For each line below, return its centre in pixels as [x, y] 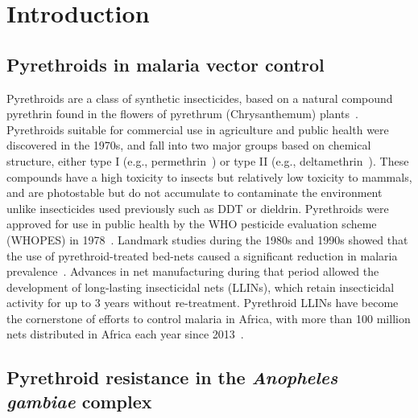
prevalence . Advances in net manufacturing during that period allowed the [193, 271]
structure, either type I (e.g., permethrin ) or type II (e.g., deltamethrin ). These [208, 160]
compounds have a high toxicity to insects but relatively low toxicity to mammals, [209, 176]
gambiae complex [79, 401]
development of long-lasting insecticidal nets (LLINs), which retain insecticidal [201, 287]
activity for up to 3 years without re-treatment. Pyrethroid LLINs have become [203, 303]
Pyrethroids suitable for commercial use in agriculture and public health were [198, 129]
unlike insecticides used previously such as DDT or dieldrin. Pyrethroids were [198, 208]
